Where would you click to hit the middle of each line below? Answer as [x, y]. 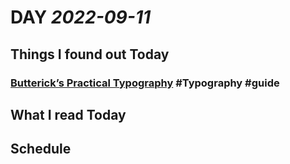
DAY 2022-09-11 [81, 17]
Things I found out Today [90, 54]
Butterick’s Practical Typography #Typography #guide [145, 83]
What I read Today [68, 114]
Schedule [41, 149]
